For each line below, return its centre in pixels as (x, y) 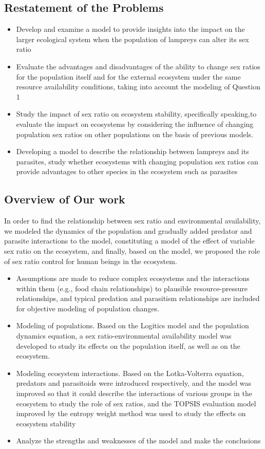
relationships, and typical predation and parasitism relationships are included (138, 298)
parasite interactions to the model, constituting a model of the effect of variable (129, 241)
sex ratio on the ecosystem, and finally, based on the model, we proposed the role (132, 250)
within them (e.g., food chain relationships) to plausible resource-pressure (132, 288)
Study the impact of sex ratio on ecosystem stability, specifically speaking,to (136, 114)
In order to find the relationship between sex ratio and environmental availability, (132, 221)
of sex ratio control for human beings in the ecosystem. (91, 261)
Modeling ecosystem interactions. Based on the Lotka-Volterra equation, (130, 373)
